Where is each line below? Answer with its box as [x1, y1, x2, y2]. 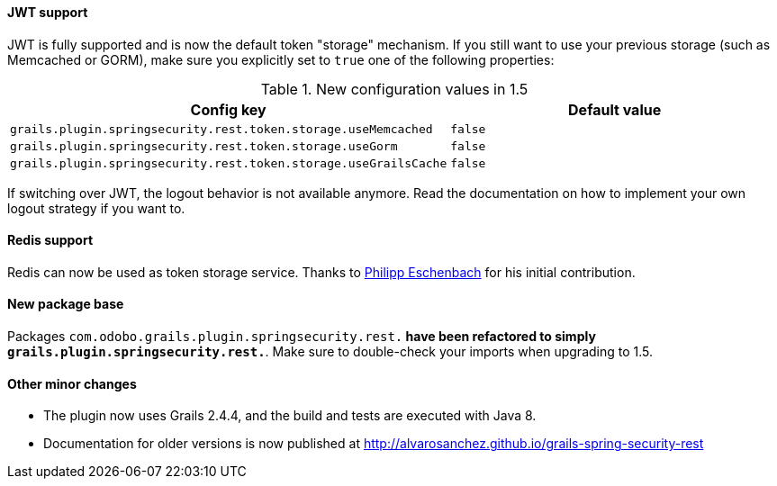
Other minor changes [7, 375, 137, 391]
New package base [7, 296, 124, 312]
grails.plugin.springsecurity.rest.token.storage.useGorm [10, 139, 398, 153]
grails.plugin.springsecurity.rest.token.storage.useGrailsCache [10, 156, 447, 170]
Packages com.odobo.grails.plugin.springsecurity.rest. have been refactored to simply [7, 328, 596, 345]
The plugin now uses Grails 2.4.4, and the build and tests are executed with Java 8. [43, 408, 537, 424]
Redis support [7, 232, 94, 248]
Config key [190, 100, 267, 119]
